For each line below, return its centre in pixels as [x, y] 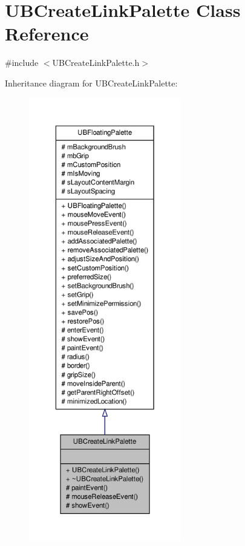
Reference [47, 34]
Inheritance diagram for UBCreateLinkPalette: [91, 83]
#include [22, 63]
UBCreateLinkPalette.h [96, 63]
